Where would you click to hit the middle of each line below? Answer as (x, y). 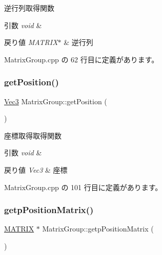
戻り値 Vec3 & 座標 (36, 169)
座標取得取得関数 (33, 135)
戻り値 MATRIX (31, 42)
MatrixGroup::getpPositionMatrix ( (98, 229)
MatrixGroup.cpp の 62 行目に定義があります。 (82, 59)
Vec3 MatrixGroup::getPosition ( (56, 101)
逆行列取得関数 (29, 8)
